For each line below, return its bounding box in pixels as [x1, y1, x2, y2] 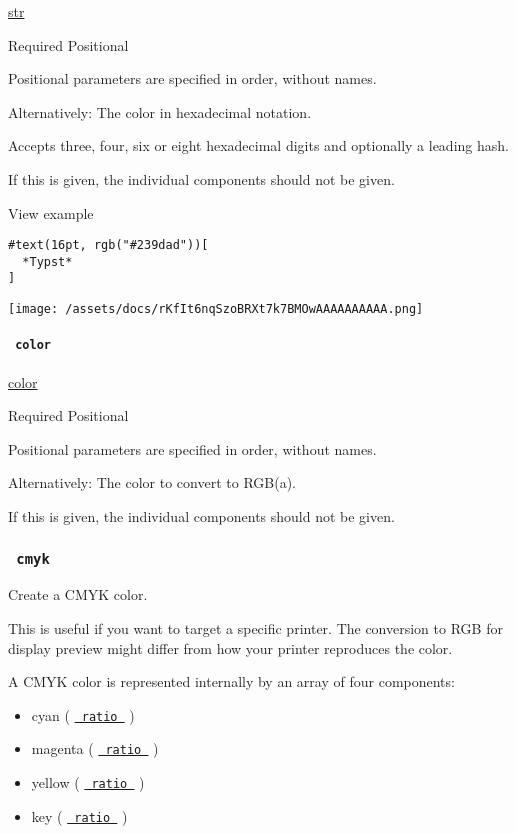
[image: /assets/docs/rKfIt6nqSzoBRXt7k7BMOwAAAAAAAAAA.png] [8, 302, 424, 317]
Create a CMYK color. [8, 584, 148, 605]
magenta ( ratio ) [31, 738, 159, 759]
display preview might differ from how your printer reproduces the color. [8, 637, 453, 658]
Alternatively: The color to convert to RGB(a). [8, 472, 296, 493]
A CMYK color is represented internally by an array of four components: [8, 671, 455, 692]
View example [8, 202, 94, 223]
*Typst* [22, 254, 73, 269]
